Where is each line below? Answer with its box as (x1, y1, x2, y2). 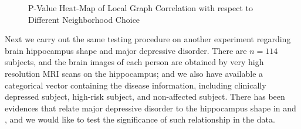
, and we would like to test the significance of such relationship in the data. (5, 113, 275, 125)
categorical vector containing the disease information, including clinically (5, 79, 266, 91)
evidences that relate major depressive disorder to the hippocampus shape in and (5, 101, 296, 114)
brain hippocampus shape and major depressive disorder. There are (5, 44, 247, 56)
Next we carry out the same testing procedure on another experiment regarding (5, 33, 291, 45)
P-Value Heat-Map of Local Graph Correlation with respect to (28, 2, 253, 13)
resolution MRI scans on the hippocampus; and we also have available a (5, 67, 263, 79)
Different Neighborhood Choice (28, 13, 140, 25)
